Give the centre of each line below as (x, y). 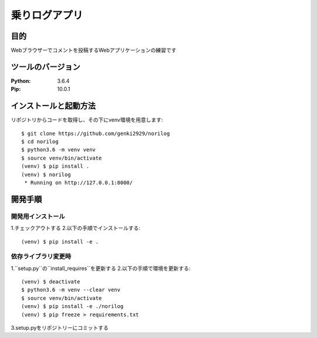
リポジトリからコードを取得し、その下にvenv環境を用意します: (87, 120)
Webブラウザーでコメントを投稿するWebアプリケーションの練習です (94, 50)
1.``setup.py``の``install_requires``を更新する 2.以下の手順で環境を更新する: (101, 268)
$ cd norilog (40, 142)
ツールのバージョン (45, 67)
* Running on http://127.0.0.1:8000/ (79, 183)
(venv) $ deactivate (51, 282)
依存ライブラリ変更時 (41, 256)
